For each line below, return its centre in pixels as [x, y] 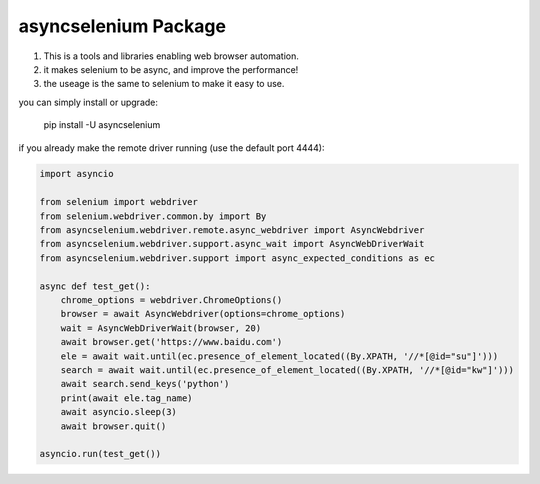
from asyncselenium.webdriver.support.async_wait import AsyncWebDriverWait [232, 244]
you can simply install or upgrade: [88, 102]
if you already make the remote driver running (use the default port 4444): [171, 147]
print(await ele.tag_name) [127, 398]
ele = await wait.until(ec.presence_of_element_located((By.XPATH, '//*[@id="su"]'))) [279, 356]
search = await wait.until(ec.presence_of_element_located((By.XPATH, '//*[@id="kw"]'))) [287, 369]
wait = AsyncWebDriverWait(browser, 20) [161, 328]
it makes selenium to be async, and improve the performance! [171, 69]
